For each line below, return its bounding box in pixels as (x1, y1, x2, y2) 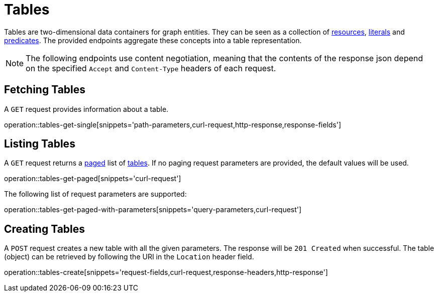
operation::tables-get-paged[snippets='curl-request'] (4, 174, 181, 183)
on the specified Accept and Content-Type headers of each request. (26, 63, 276, 73)
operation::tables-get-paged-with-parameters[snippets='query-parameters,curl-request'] (4, 205, 302, 214)
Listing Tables (4, 137, 75, 151)
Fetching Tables (4, 83, 86, 96)
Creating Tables (4, 222, 85, 235)
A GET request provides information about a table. (4, 104, 169, 113)
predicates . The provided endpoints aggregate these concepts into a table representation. (4, 36, 302, 45)
